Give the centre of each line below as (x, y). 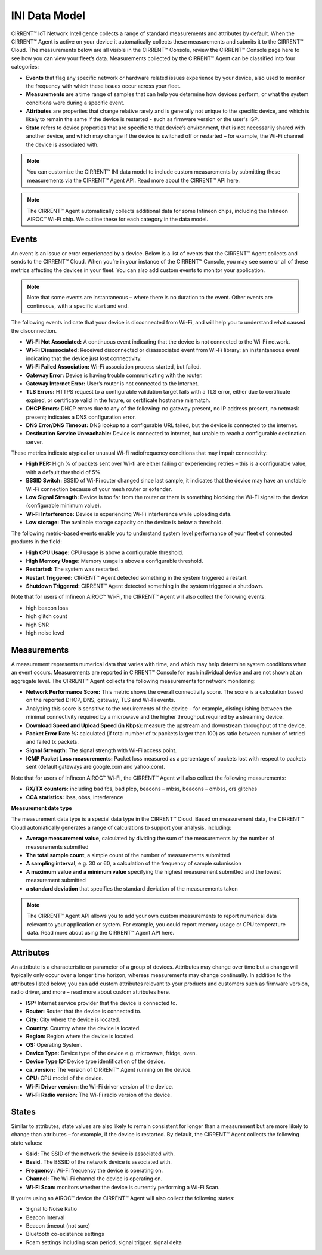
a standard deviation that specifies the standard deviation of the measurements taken (132, 888)
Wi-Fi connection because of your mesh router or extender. (99, 489)
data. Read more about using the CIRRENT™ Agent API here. (101, 933)
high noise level (45, 633)
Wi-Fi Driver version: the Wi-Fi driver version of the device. (100, 1086)
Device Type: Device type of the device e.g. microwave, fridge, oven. (111, 1053)
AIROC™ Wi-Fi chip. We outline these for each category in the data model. (118, 219)
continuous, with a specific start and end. (78, 306)
